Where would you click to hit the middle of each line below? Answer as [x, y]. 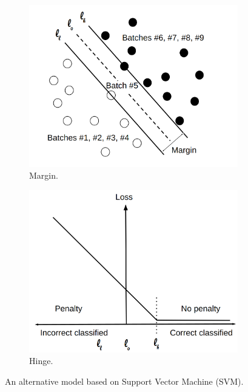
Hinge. [41, 361]
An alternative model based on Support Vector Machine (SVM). [124, 381]
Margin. [44, 175]
